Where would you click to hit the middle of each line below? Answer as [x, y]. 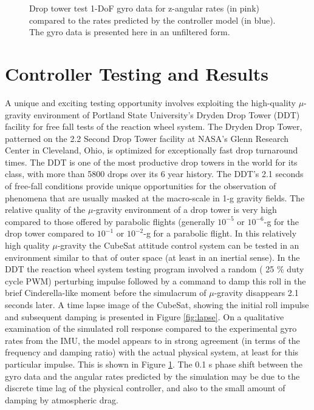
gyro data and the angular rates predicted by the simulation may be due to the [152, 376]
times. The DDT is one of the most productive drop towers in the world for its [151, 162]
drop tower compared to [50, 233]
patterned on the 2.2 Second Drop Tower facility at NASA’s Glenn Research [147, 138]
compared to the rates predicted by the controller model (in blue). [152, 20]
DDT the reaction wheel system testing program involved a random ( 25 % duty [155, 269]
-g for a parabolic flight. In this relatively [220, 233]
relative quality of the [45, 210]
